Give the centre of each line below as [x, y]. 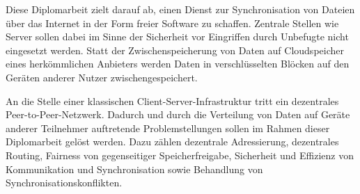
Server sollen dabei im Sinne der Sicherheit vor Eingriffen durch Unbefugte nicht [177, 37]
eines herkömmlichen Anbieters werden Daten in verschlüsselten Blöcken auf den [178, 64]
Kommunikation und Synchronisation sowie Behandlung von [134, 169]
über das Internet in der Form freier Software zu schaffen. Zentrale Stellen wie [172, 23]
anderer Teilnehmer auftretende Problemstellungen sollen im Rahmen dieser [168, 128]
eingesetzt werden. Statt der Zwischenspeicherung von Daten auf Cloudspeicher [175, 50]
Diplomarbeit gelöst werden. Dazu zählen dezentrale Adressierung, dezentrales [172, 142]
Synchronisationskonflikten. [64, 183]
